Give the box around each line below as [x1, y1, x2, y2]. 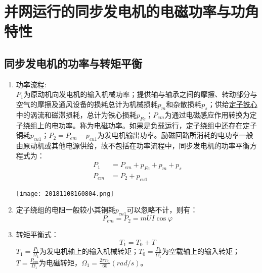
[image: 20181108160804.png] [16, 190, 114, 197]
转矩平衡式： [16, 229, 59, 240]
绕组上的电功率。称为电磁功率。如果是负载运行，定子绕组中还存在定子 [23, 120, 257, 130]
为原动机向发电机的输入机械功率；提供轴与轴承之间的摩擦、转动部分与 [23, 89, 257, 99]
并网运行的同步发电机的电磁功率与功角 [4, 1, 259, 22]
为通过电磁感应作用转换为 [164, 109, 250, 120]
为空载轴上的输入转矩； [162, 246, 240, 256]
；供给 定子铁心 [207, 98, 257, 109]
